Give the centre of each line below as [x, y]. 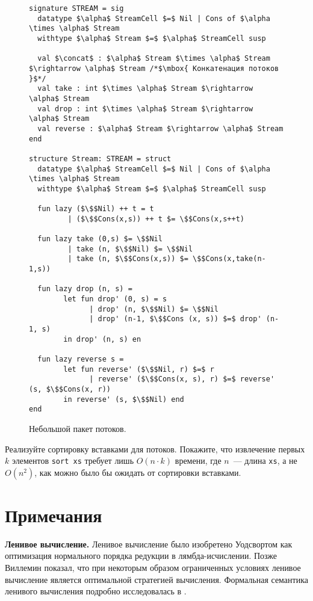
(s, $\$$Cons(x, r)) [70, 389]
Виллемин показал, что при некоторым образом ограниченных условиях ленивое [153, 568]
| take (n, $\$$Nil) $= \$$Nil [130, 249]
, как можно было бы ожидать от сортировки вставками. [138, 472]
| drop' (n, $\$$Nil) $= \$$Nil [154, 309]
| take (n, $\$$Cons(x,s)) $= [128, 259]
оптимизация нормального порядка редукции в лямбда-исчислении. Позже [141, 556]
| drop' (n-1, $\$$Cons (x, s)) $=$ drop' [175, 319]
